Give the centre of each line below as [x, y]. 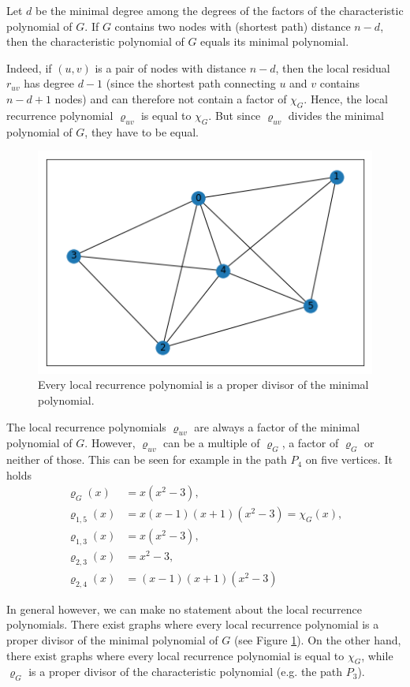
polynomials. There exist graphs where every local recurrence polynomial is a [193, 624]
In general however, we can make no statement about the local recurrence [184, 609]
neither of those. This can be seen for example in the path [147, 459]
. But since [235, 115]
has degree [49, 83]
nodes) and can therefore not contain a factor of [171, 98]
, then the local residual [333, 67]
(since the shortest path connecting [191, 83]
